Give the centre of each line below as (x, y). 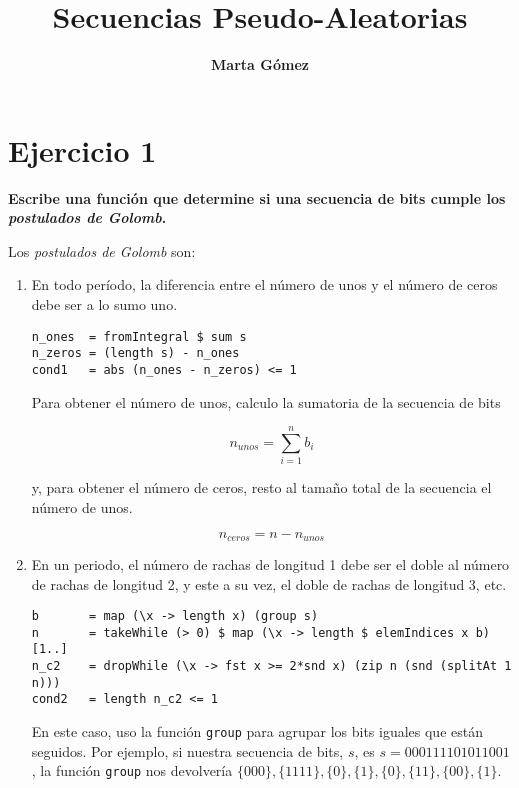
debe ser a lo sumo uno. (104, 304)
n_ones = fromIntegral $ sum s (139, 336)
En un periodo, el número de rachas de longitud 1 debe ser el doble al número (270, 563)
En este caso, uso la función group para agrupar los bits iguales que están (257, 731)
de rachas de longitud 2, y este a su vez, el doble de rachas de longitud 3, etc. (269, 583)
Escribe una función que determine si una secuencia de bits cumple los (257, 197)
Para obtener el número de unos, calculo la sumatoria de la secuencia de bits (266, 401)
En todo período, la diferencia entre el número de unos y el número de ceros (264, 284)
